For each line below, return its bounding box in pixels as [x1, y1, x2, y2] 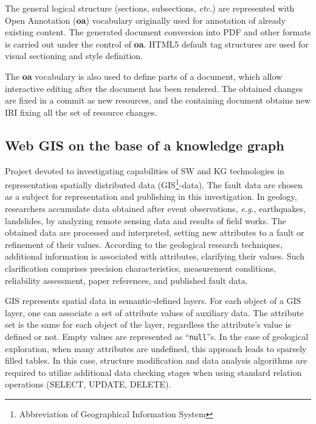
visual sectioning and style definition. [5, 49, 143, 62]
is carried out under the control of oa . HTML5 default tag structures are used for [5, 37, 309, 50]
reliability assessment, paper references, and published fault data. [5, 274, 248, 286]
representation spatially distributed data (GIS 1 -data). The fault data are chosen [5, 177, 303, 191]
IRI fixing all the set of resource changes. [5, 105, 157, 118]
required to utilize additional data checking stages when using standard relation [5, 366, 302, 378]
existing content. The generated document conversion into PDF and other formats [5, 26, 311, 38]
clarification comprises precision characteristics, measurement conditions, [5, 261, 276, 274]
